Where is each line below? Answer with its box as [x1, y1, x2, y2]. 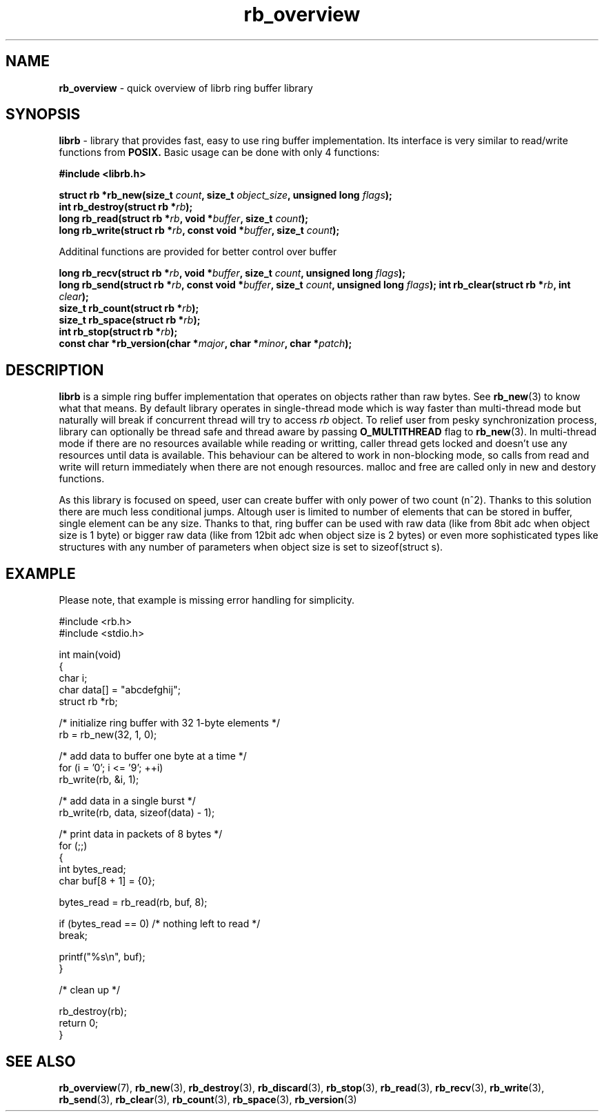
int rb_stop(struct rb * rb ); [59, 326, 178, 338]
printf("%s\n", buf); [59, 951, 145, 963]
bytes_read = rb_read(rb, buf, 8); [59, 896, 208, 909]
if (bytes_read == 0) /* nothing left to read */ [59, 918, 261, 930]
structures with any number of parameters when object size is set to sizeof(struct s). [59, 541, 443, 553]
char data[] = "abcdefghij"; [59, 684, 181, 696]
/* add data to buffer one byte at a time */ [59, 750, 247, 762]
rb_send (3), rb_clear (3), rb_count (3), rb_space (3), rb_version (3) [59, 1093, 357, 1105]
